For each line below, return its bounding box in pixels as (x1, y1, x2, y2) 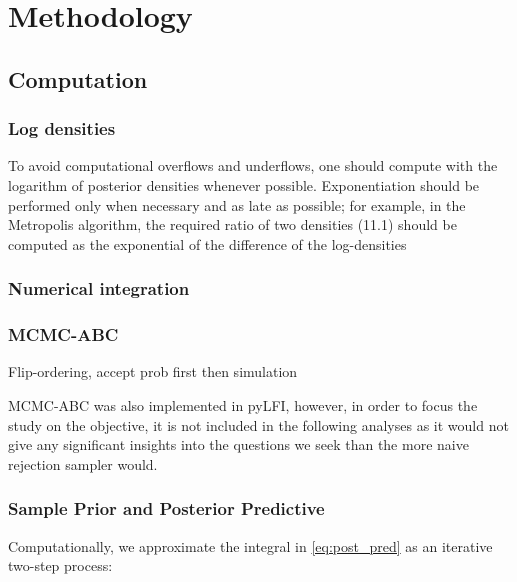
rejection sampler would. (8, 453, 158, 474)
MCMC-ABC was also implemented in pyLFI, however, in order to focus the (8, 395, 478, 415)
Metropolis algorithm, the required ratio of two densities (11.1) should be (8, 214, 457, 235)
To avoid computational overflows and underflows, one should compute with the (8, 155, 498, 176)
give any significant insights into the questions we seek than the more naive (8, 434, 469, 455)
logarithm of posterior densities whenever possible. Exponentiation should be (8, 174, 480, 195)
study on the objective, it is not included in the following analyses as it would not (8, 414, 509, 435)
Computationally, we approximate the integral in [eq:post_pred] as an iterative (8, 535, 493, 556)
